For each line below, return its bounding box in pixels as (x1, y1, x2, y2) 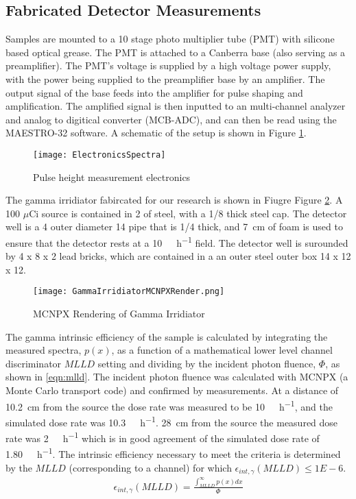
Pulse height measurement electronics (33, 169, 191, 184)
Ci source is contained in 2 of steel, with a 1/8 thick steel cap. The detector (29, 206, 347, 220)
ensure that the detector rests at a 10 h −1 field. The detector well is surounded (5, 233, 348, 249)
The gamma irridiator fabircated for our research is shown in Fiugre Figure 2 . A (5, 193, 343, 207)
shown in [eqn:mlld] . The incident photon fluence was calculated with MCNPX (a (5, 369, 348, 384)
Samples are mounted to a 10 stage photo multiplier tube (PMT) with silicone (5, 32, 335, 46)
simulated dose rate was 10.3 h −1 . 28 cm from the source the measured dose (5, 413, 338, 429)
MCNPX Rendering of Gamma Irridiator (33, 306, 205, 321)
